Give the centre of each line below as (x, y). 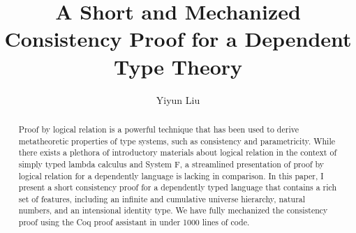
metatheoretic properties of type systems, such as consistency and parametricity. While (177, 141)
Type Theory (178, 66)
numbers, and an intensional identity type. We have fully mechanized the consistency (173, 210)
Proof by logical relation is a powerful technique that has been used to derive (158, 129)
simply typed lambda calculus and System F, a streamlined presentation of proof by (171, 164)
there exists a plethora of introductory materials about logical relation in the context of (178, 152)
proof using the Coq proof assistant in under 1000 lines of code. (134, 222)
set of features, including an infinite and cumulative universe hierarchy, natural (162, 198)
